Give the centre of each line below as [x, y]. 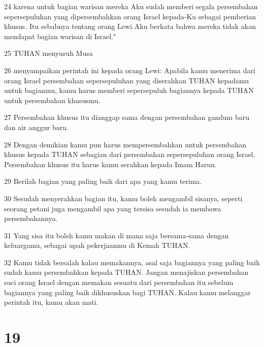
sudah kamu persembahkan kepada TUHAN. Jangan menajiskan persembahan [126, 272]
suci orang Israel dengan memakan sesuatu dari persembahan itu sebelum [119, 282]
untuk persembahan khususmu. [52, 100]
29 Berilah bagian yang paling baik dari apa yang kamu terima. [103, 181]
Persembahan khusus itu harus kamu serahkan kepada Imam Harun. [110, 164]
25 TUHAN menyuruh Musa [48, 53]
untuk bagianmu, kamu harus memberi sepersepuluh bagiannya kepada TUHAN [129, 90]
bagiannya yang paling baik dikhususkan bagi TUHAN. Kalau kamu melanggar [127, 292]
